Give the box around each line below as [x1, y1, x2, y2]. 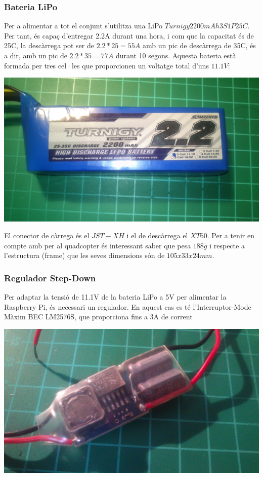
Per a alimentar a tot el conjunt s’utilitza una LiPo [4, 20, 163, 31]
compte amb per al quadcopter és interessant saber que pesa [4, 240, 191, 250]
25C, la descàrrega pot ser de [4, 40, 94, 51]
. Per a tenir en [207, 230, 254, 241]
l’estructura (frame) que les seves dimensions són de [4, 250, 165, 261]
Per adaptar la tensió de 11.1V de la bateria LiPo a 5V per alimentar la [4, 291, 227, 302]
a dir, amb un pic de [4, 50, 67, 60]
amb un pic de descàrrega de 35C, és [143, 40, 256, 51]
